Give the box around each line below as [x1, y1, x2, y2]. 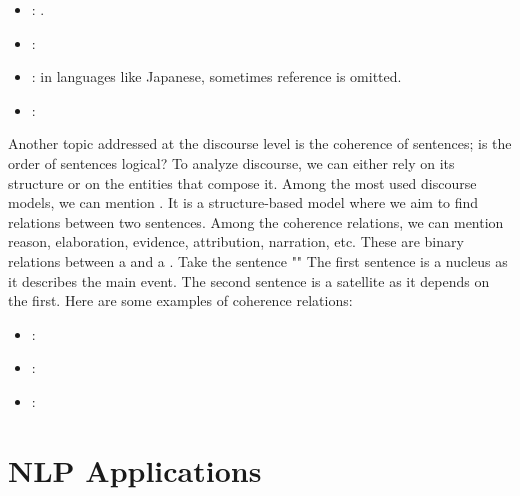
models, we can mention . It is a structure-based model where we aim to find [8, 192, 479, 213]
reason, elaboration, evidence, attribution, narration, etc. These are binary [8, 231, 464, 252]
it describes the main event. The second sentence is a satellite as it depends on [8, 270, 490, 291]
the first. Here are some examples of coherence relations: [8, 290, 353, 311]
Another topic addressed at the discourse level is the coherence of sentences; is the [8, 133, 512, 154]
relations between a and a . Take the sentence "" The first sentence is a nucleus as [8, 250, 508, 271]
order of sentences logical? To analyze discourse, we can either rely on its [8, 152, 455, 173]
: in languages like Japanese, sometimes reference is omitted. [31, 66, 402, 87]
